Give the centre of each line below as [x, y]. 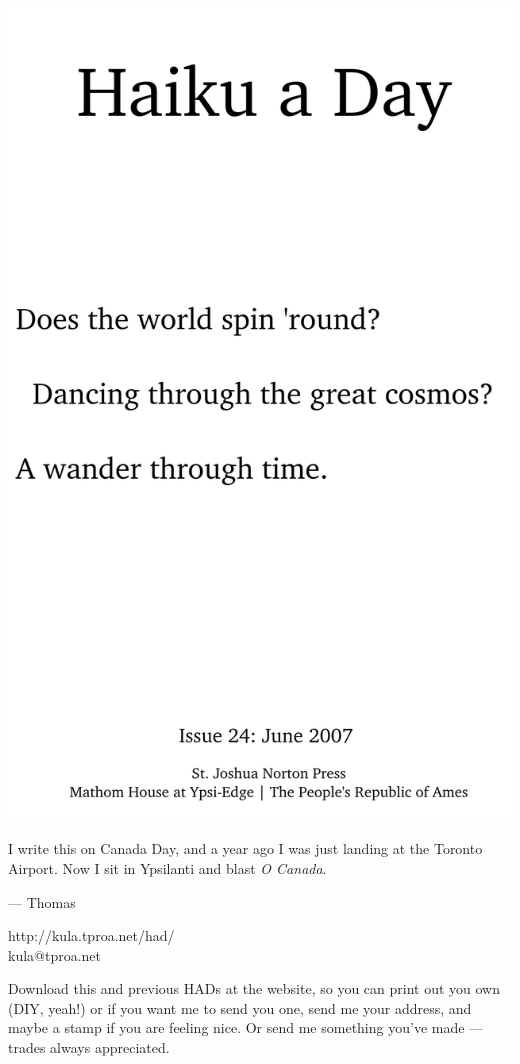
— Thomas [42, 901]
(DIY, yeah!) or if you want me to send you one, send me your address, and [240, 1007]
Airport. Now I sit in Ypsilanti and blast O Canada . [167, 867]
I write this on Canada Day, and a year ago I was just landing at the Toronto [245, 848]
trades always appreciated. [89, 1047]
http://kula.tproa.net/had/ [91, 935]
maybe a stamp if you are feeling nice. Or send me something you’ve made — [246, 1027]
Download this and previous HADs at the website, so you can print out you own [254, 988]
